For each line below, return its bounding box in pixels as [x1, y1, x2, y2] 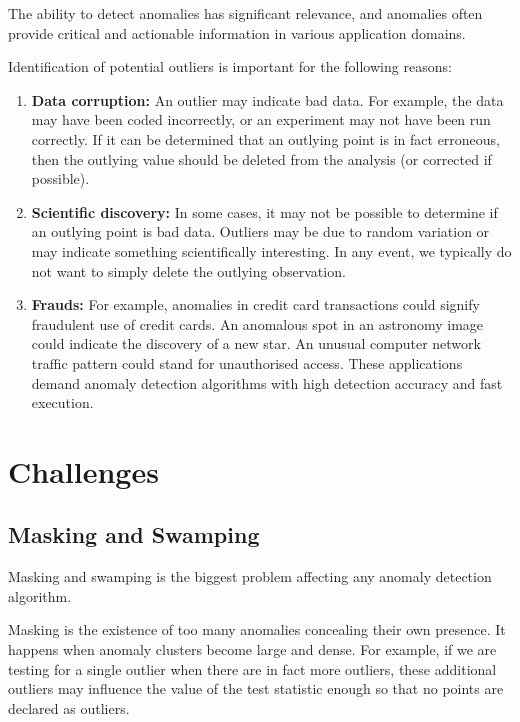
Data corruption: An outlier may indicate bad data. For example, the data [31, 89, 504, 110]
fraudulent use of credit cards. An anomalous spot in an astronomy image [31, 313, 484, 334]
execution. [31, 392, 94, 413]
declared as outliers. [8, 697, 130, 718]
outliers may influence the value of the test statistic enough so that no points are [8, 678, 504, 699]
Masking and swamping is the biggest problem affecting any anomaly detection [8, 566, 492, 587]
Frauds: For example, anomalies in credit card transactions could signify [31, 294, 480, 315]
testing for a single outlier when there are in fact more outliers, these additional [8, 658, 497, 679]
